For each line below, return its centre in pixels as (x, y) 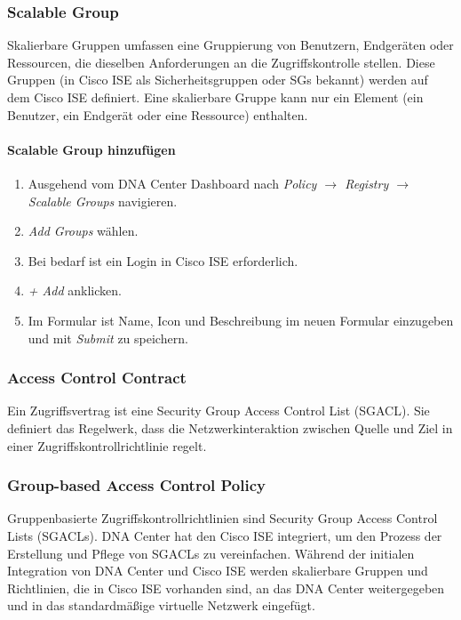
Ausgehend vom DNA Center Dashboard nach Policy (172, 183)
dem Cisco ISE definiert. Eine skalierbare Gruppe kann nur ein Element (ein (215, 97)
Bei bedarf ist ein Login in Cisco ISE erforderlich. (163, 260)
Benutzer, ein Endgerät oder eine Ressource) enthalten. (158, 114)
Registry (367, 183)
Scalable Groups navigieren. (103, 201)
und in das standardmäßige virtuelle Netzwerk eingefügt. (161, 605)
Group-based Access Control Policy (136, 485)
